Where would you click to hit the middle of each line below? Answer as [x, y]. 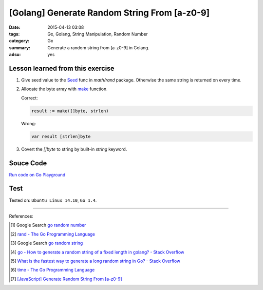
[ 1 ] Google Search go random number [48, 225]
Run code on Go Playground [37, 174]
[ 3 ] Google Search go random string [47, 243]
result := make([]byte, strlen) [70, 111]
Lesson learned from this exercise [62, 68]
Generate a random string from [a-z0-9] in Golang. [98, 48]
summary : [20, 48]
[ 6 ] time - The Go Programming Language [53, 270]
